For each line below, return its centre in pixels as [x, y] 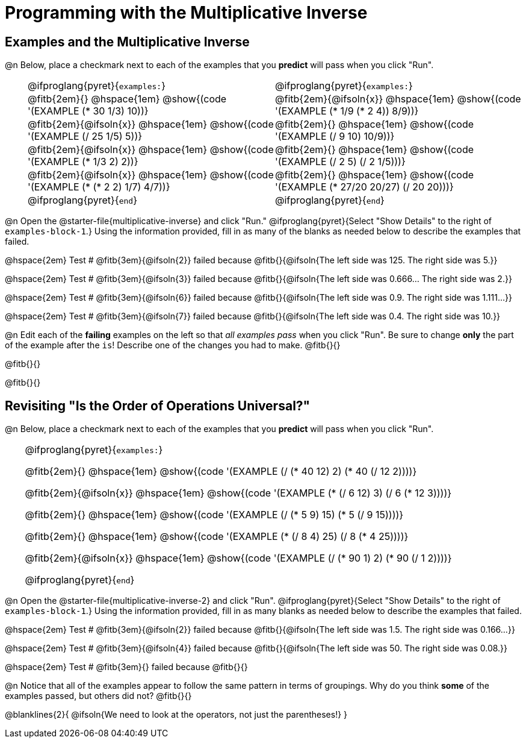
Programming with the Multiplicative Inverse [186, 13]
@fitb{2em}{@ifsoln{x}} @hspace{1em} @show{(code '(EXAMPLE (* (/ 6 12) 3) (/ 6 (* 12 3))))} [238, 493]
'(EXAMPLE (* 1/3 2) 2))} [83, 162]
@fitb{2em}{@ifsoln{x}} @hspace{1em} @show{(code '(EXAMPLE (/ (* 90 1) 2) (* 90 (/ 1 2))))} [238, 558]
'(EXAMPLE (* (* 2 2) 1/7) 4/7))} [99, 187]
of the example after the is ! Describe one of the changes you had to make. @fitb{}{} [173, 345]
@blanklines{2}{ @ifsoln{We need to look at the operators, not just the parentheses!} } [176, 715]
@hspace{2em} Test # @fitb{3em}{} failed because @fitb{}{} [126, 667]
